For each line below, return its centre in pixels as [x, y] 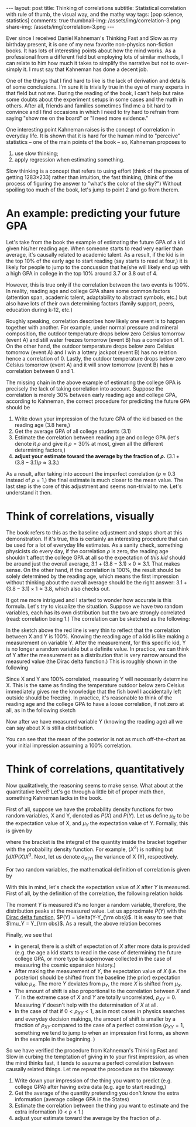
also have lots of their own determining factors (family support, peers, [90, 303]
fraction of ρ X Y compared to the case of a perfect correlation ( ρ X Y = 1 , [99, 1026]
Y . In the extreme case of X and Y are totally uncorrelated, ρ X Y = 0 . [95, 998]
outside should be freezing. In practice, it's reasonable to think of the [89, 698]
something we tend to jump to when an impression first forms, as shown [102, 1032]
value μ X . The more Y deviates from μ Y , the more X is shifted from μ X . [98, 984]
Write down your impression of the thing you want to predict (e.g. [93, 1080]
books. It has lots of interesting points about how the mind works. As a [91, 51]
